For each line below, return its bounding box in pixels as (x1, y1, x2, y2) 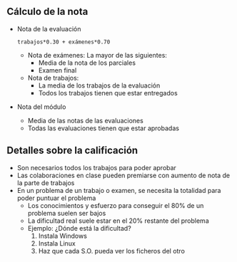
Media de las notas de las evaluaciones (27, 116, 143, 125)
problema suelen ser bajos (27, 209, 106, 217)
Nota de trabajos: (27, 73, 79, 82)
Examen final (38, 65, 77, 74)
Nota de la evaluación (16, 24, 81, 33)
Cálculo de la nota (6, 6, 89, 18)
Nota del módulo (16, 103, 66, 111)
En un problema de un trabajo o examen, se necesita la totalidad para (16, 186, 221, 194)
